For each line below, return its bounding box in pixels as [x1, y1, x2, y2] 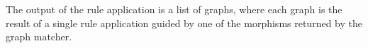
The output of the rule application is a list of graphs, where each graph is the [6, 2, 342, 16]
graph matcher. [6, 29, 72, 44]
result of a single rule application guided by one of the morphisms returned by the [6, 15, 362, 30]
